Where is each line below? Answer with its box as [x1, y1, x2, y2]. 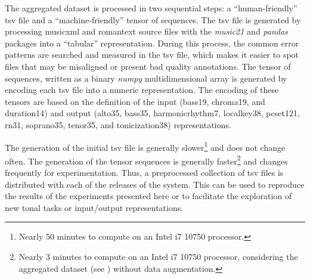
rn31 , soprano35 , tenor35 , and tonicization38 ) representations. [5, 118, 231, 131]
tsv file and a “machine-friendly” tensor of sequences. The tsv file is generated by [5, 13, 301, 26]
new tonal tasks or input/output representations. [5, 201, 184, 213]
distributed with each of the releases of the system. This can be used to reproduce [5, 178, 305, 190]
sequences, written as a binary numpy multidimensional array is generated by [5, 72, 287, 84]
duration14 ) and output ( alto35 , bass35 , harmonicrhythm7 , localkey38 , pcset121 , [5, 107, 300, 119]
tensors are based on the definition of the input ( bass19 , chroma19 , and [5, 95, 265, 107]
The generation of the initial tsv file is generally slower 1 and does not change [5, 139, 286, 153]
